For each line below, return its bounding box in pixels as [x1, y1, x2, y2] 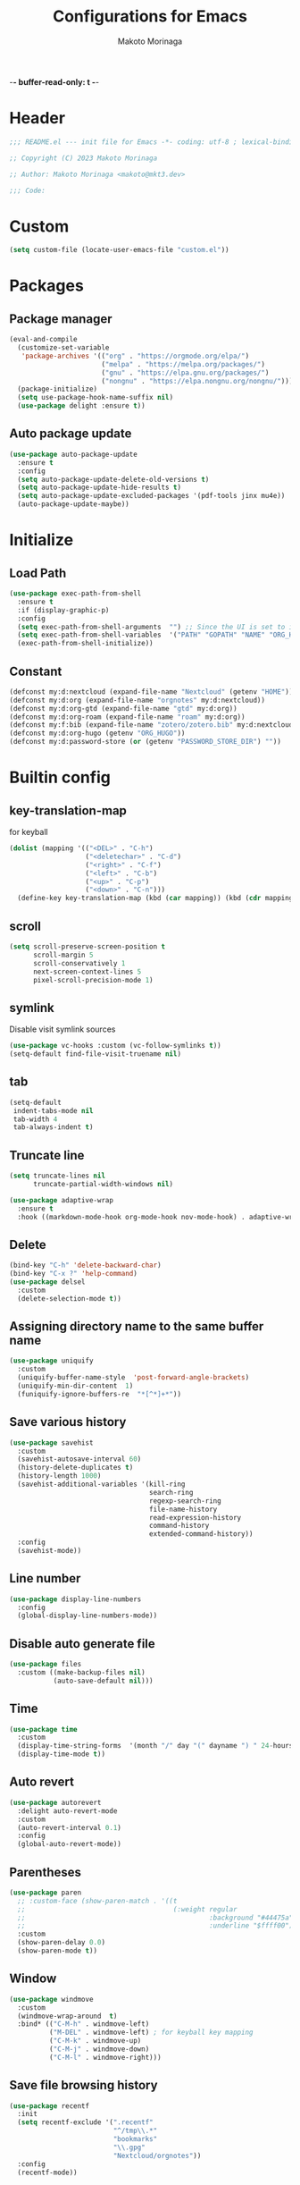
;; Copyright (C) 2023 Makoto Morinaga [9, 154, 158, 163]
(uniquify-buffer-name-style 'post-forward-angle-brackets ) [17, 1373, 250, 1382]
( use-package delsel [9, 1278, 87, 1287]
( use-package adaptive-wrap [9, 1195, 114, 1204]
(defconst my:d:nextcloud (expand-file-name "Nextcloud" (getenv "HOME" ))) [9, 687, 297, 696]
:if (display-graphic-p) [17, 605, 110, 614]
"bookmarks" [112, 2135, 158, 2144]
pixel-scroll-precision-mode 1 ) [32, 975, 154, 984]
